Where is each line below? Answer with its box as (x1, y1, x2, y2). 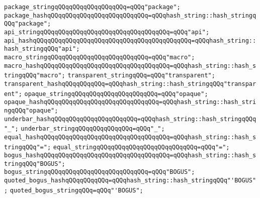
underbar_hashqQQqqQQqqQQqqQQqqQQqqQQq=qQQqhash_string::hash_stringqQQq (4, 115, 256, 123)
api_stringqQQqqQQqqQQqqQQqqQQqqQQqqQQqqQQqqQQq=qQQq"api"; (4, 28, 210, 36)
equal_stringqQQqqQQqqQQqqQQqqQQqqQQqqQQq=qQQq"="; (53, 143, 230, 151)
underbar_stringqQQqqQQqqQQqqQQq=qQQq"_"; (21, 125, 165, 133)
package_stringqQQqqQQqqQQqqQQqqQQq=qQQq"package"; (4, 4, 181, 11)
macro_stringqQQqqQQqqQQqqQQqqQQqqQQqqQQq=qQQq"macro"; (4, 53, 195, 61)
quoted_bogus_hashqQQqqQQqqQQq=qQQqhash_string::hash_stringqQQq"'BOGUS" (4, 177, 256, 184)
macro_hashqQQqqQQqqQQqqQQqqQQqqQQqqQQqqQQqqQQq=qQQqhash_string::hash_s (4, 62, 256, 69)
